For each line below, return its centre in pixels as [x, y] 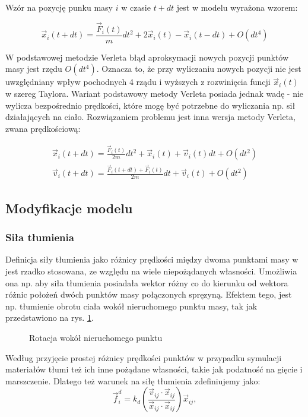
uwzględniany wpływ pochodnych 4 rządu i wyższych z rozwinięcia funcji [138, 82]
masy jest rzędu [34, 69]
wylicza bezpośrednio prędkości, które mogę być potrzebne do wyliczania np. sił [150, 105]
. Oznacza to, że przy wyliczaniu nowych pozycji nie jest [199, 69]
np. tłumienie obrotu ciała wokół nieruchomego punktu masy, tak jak [131, 306]
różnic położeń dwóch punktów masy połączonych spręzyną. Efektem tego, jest [149, 294]
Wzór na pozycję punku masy [59, 7]
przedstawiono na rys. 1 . [50, 318]
